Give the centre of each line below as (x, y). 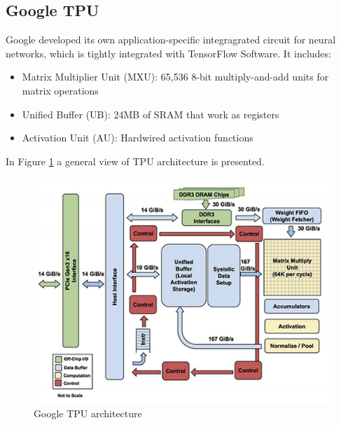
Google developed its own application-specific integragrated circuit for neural (171, 40)
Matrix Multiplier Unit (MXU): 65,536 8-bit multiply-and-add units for (175, 77)
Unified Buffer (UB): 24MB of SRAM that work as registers (151, 114)
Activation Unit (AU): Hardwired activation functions (138, 138)
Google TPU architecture (88, 413)
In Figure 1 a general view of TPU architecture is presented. (135, 161)
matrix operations (60, 90)
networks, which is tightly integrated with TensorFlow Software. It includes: (168, 53)
